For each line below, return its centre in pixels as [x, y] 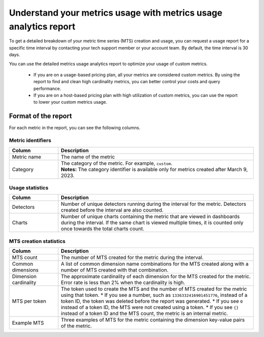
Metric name [27, 157]
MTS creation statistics [37, 241]
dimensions [25, 270]
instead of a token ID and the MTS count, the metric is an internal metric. [144, 314]
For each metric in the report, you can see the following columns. [75, 128]
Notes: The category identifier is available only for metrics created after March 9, [154, 169]
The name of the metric [88, 157]
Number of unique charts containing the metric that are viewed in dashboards [150, 217]
